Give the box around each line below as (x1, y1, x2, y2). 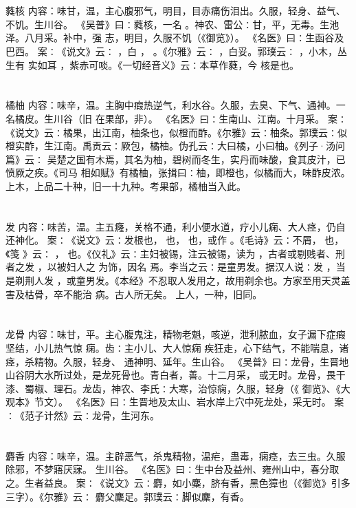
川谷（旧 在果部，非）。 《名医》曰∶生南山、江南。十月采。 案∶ (53, 111, 347, 125)
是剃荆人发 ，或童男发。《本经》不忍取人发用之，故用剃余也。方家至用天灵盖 (5, 273, 351, 288)
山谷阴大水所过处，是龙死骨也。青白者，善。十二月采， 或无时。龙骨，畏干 (5, 368, 346, 382)
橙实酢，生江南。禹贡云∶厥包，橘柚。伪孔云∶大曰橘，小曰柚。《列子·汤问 (5, 138, 345, 153)
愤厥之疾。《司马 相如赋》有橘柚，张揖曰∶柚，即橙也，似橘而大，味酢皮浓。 (5, 165, 351, 180)
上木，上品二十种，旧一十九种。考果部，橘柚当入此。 (5, 178, 246, 193)
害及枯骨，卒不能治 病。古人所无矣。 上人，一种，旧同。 (5, 286, 263, 301)
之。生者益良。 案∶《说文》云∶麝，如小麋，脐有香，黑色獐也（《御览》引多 (5, 475, 351, 489)
